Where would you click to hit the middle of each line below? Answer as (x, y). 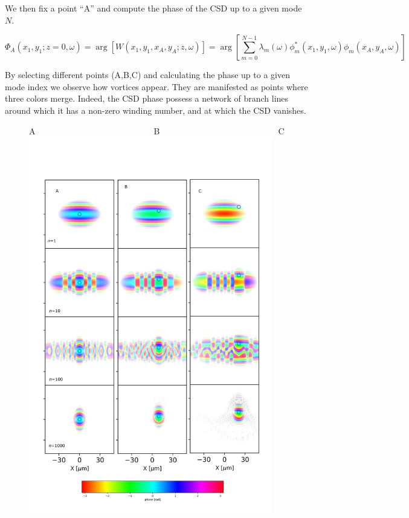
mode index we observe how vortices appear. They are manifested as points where (156, 86)
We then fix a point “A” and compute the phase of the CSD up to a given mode (153, 8)
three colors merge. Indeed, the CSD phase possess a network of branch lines (147, 98)
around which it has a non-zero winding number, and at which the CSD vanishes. (156, 110)
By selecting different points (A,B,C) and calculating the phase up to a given (147, 75)
